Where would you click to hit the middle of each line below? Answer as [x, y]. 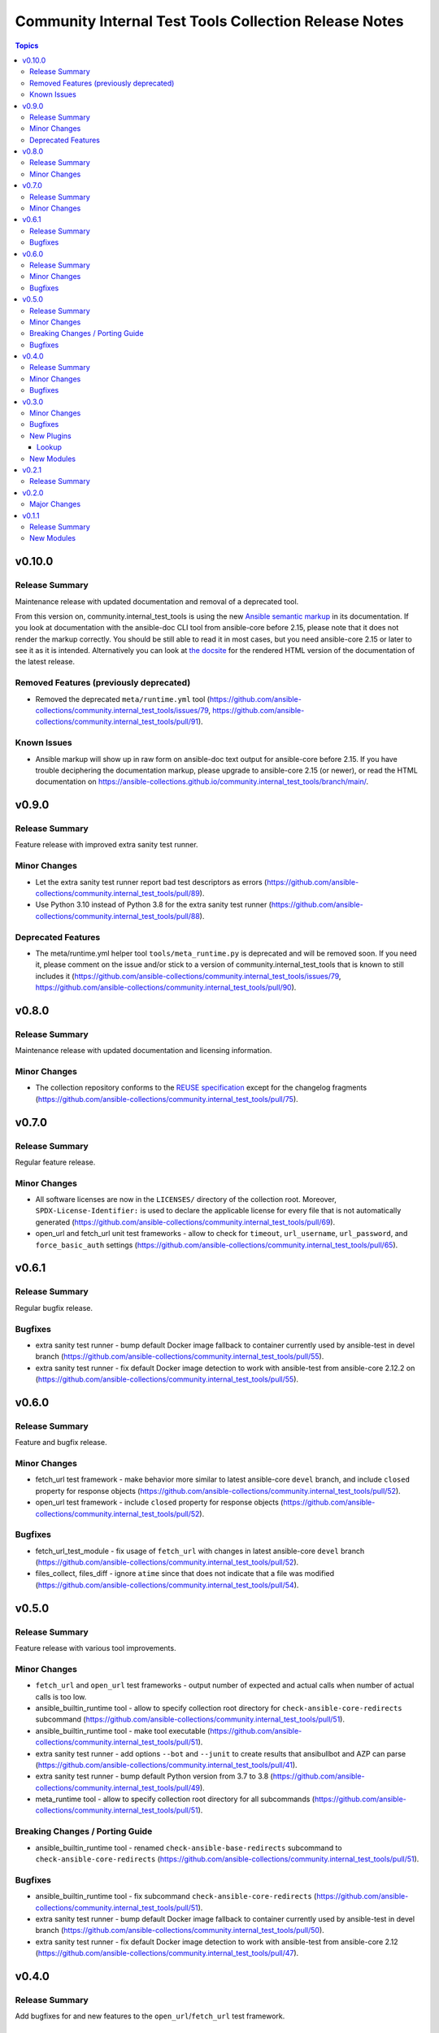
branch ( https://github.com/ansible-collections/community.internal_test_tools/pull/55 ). [180, 1356]
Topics [27, 46]
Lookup [50, 447]
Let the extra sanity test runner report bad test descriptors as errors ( [151, 882]
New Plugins [51, 436]
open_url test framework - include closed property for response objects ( [159, 1502]
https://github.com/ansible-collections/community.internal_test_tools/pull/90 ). [166, 987]
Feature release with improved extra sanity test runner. [106, 845]
